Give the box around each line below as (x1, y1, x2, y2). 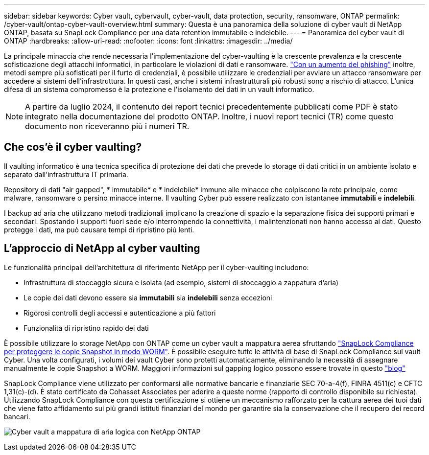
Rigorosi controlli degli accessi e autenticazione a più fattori (24, 308, 216, 317)
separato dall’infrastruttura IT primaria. (4, 170, 128, 179)
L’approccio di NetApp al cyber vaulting (4, 242, 200, 255)
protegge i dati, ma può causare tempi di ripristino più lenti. (4, 225, 194, 234)
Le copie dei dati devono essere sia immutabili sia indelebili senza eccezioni (24, 293, 272, 302)
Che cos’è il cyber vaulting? (4, 141, 142, 154)
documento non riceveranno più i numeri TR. (25, 121, 190, 131)
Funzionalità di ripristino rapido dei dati (24, 323, 149, 332)
